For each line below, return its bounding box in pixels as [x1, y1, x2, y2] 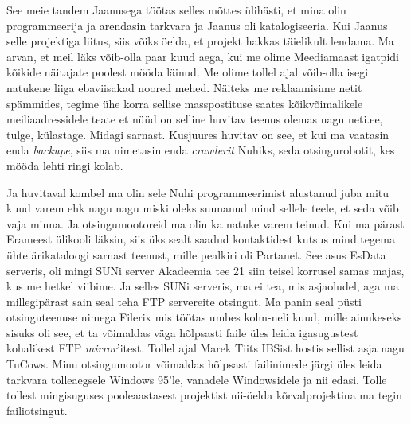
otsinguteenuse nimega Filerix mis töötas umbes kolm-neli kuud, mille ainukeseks [6, 309, 402, 325]
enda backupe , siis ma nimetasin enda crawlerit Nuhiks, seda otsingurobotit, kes [6, 142, 395, 158]
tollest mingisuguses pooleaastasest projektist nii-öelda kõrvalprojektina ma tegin [6, 387, 402, 403]
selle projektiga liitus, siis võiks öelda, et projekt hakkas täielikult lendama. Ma [6, 33, 394, 49]
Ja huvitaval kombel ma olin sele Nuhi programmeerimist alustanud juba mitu [6, 184, 389, 200]
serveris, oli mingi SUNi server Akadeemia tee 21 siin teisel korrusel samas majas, [6, 262, 405, 278]
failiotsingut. [6, 402, 68, 418]
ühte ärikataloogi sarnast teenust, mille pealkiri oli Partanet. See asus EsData [6, 246, 386, 263]
